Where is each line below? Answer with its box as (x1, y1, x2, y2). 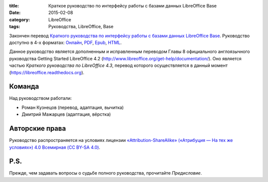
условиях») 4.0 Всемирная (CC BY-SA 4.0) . (9, 144, 100, 150)
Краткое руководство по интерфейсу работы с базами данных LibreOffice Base (48, 3, 217, 8)
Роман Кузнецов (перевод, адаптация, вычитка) (21, 104, 124, 110)
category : (9, 16, 30, 22)
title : (9, 3, 19, 8)
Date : (9, 10, 21, 16)
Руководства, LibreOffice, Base (48, 24, 114, 30)
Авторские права (9, 124, 67, 133)
